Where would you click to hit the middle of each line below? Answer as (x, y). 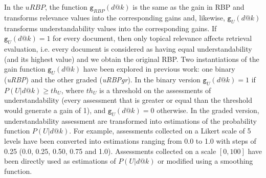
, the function (66, 7)
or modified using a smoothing (205, 161)
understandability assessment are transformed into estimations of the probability (130, 120)
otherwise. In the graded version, (208, 110)
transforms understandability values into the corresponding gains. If (110, 28)
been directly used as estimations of (60, 161)
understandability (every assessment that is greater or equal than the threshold (128, 100)
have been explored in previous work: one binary (159, 69)
